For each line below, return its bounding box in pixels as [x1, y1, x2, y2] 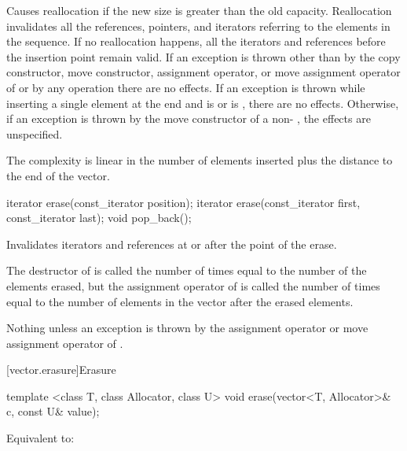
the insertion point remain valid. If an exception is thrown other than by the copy [6, 48, 401, 65]
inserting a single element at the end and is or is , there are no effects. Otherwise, [6, 94, 399, 111]
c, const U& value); [6, 403, 100, 420]
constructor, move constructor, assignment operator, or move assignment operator [6, 64, 401, 80]
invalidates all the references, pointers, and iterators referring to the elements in [6, 17, 390, 34]
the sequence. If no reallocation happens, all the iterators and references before [6, 33, 386, 50]
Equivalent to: [6, 430, 75, 446]
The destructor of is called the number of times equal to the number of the [6, 262, 367, 279]
